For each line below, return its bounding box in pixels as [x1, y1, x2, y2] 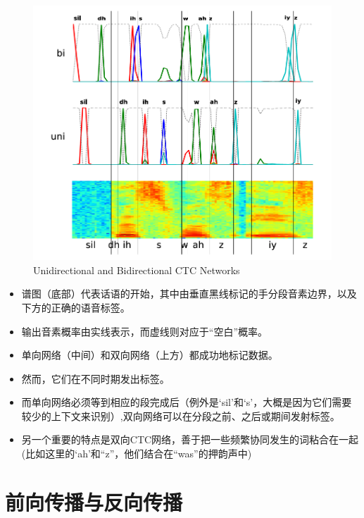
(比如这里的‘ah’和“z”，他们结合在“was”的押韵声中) [21, 446, 252, 461]
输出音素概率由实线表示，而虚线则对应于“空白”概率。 [21, 323, 268, 338]
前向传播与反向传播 [5, 487, 183, 516]
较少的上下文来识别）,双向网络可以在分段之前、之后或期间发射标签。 [21, 408, 340, 423]
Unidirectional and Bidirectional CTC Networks [33, 262, 240, 277]
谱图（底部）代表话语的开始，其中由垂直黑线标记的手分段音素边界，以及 [21, 286, 357, 301]
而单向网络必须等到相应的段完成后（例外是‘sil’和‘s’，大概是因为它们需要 [21, 395, 352, 409]
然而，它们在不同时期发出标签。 [21, 371, 170, 386]
